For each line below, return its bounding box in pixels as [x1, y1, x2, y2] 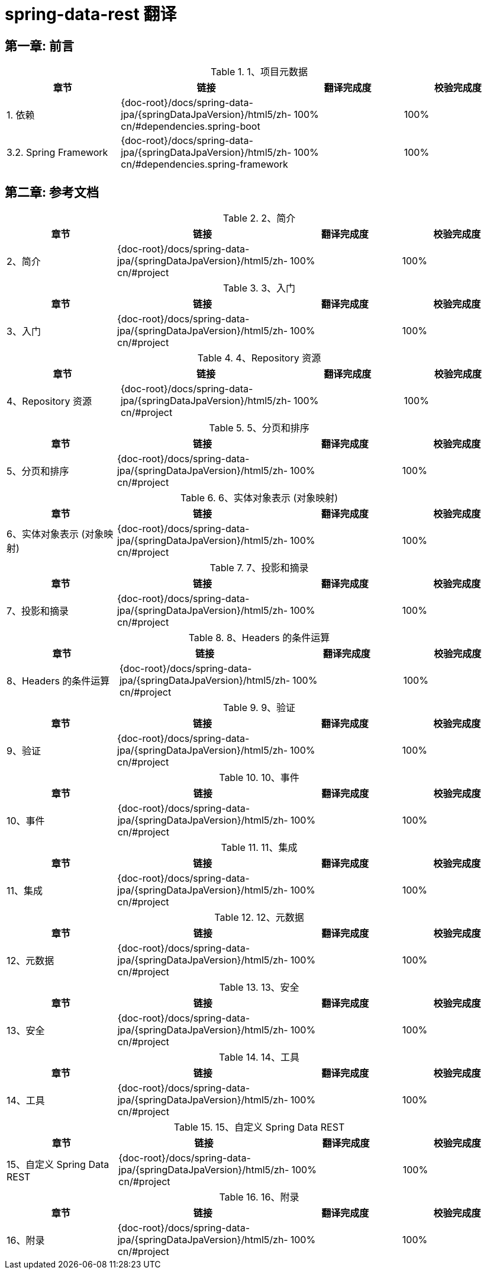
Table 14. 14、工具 [219, 1051, 299, 1064]
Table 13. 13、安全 [219, 981, 299, 994]
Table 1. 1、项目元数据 [211, 66, 308, 78]
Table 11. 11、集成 [221, 841, 298, 854]
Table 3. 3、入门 [222, 282, 296, 295]
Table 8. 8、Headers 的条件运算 [188, 632, 330, 644]
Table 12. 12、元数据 [214, 911, 304, 924]
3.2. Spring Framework [7, 146, 108, 159]
